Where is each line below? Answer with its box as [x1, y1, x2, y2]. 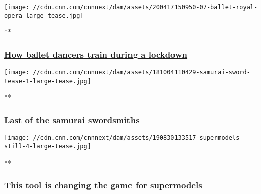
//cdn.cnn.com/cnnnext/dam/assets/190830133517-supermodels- [33, 134, 243, 142]
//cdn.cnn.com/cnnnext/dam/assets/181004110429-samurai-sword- [33, 69, 250, 76]
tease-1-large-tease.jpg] [4, 77, 91, 85]
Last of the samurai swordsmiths [4, 113, 140, 126]
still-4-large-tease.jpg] [4, 142, 91, 150]
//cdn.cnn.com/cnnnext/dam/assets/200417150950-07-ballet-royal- [33, 4, 258, 11]
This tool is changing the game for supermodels [4, 179, 202, 191]
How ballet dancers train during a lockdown [4, 48, 188, 60]
